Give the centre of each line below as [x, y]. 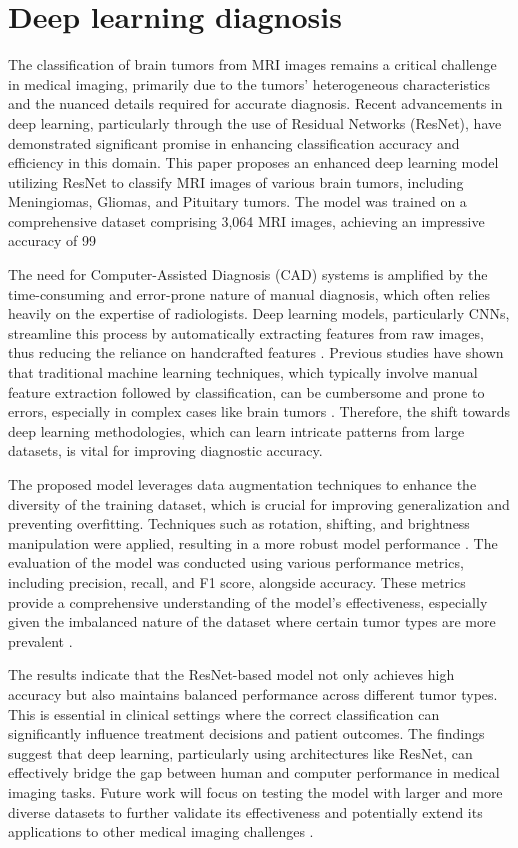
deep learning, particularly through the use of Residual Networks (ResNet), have [255, 122]
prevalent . [40, 640]
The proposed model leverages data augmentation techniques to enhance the [242, 484]
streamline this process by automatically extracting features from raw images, [246, 332]
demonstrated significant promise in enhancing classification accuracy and [234, 142]
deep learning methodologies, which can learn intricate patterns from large [236, 430]
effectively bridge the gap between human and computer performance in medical [254, 772]
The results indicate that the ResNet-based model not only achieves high [231, 674]
